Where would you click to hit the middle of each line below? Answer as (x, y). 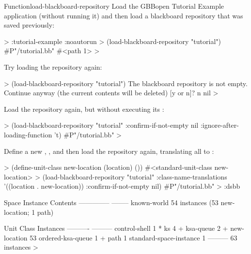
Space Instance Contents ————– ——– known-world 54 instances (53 (111, 202)
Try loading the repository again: (53, 67)
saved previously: (29, 25)
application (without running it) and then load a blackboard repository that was (124, 15)
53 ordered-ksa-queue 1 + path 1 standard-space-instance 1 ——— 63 (133, 237)
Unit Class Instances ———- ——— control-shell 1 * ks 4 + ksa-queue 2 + (116, 228)
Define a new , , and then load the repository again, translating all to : (109, 151)
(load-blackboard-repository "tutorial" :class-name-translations (135, 176)
